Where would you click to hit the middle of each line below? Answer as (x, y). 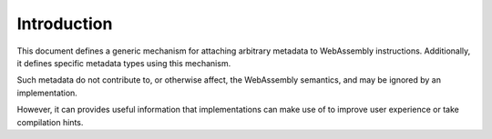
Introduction (65, 24)
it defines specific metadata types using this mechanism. (124, 63)
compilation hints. (50, 122)
